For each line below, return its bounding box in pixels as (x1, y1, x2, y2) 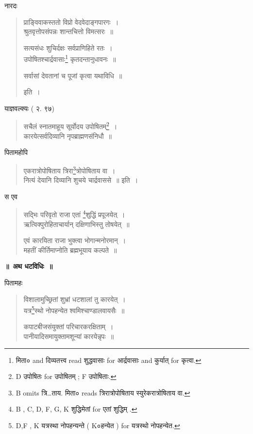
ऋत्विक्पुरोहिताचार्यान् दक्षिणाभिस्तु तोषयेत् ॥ (23, 219, 130, 229)
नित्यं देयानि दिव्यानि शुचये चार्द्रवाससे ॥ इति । (23, 175, 138, 185)
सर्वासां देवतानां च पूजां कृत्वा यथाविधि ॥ (23, 70, 122, 80)
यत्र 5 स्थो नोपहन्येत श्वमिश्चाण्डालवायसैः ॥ (23, 304, 125, 315)
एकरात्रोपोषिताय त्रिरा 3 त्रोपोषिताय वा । (23, 164, 116, 175)
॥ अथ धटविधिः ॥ (4, 261, 53, 271)
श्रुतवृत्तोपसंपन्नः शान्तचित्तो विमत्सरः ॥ (23, 26, 114, 37)
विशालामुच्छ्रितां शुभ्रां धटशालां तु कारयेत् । (23, 294, 126, 304)
